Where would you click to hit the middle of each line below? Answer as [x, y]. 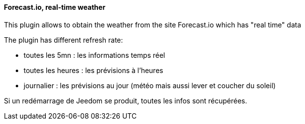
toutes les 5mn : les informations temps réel [94, 55]
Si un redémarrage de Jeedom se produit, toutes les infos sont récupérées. [126, 100]
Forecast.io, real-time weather [55, 7]
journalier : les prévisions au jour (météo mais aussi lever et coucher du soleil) [150, 85]
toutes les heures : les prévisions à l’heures [93, 70]
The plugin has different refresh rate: [63, 40]
